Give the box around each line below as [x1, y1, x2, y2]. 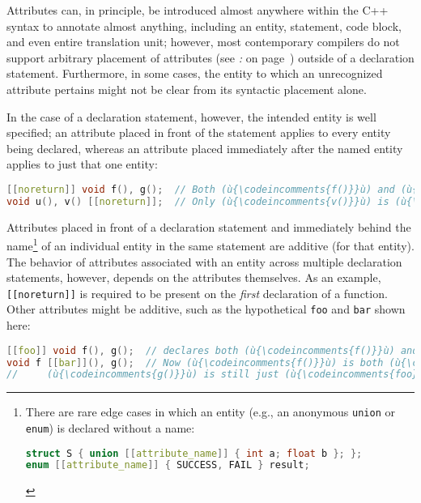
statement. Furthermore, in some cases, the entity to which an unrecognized [6, 65, 383, 82]
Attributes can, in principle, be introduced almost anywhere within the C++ [6, 2, 389, 18]
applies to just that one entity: [6, 156, 158, 173]
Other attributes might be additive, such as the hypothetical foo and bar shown [6, 301, 406, 318]
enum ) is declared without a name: [25, 419, 195, 436]
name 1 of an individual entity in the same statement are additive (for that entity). [6, 235, 415, 254]
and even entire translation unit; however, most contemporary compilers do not [6, 33, 400, 50]
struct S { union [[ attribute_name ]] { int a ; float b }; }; [25, 447, 363, 459]
